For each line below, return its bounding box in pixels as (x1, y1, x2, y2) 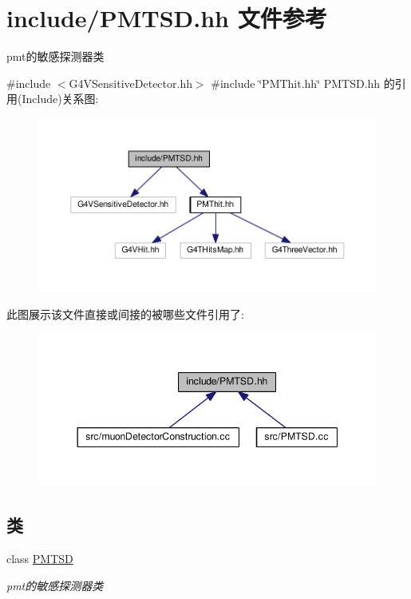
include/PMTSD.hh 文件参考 (6, 2, 327, 34)
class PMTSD (6, 550, 73, 567)
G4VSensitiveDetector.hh (69, 74, 192, 91)
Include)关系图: (22, 90, 99, 107)
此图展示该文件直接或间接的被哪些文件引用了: (6, 305, 244, 322)
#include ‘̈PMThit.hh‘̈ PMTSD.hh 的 (211, 74, 395, 91)
